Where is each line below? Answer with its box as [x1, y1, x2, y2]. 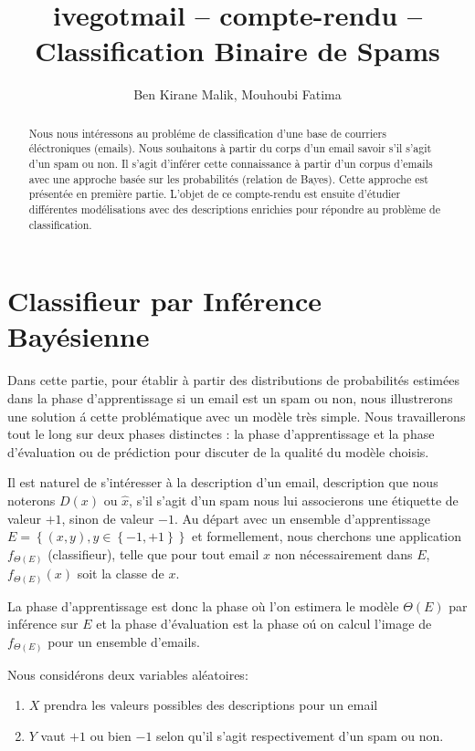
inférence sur [7, 614, 79, 633]
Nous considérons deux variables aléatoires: [7, 664, 248, 683]
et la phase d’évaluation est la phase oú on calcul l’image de [96, 614, 432, 633]
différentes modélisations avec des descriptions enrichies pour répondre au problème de [28, 201, 441, 216]
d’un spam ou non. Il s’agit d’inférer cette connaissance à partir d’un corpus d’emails [28, 156, 433, 172]
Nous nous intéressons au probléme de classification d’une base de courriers [28, 125, 386, 141]
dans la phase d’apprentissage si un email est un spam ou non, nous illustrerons [7, 389, 453, 408]
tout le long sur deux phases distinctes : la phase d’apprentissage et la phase [7, 424, 435, 443]
